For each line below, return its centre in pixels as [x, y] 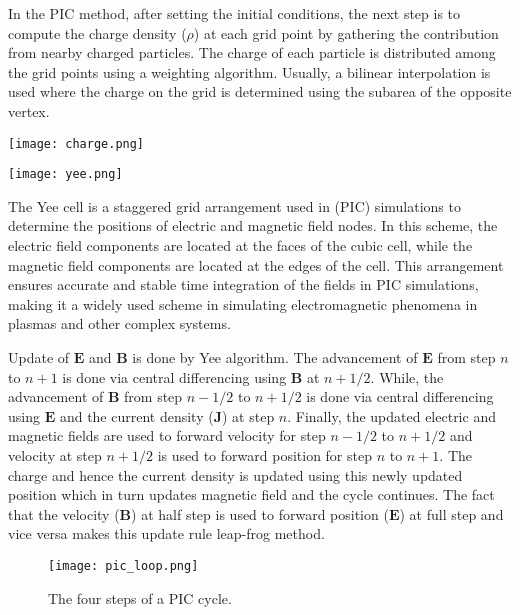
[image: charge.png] [76, 143]
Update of [39, 357]
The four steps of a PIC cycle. [140, 597]
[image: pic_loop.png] [123, 565]
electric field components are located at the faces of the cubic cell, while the [240, 245]
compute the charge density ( [97, 32]
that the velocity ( [64, 513]
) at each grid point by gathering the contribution [346, 32]
